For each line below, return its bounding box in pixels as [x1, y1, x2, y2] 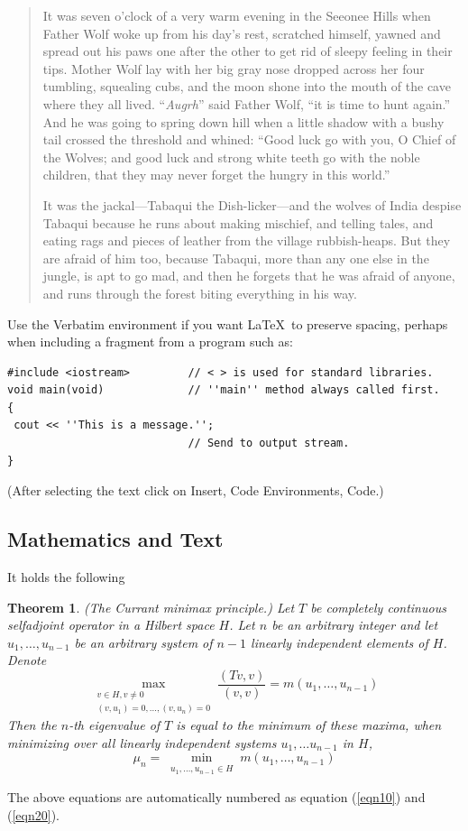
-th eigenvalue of [69, 716, 161, 734]
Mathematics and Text [7, 525, 224, 553]
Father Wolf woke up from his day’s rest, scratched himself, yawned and [42, 23, 441, 42]
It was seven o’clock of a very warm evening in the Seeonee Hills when [42, 6, 431, 24]
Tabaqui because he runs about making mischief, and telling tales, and [42, 213, 434, 232]
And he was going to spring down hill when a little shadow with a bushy [42, 112, 445, 131]
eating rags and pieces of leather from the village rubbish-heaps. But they [42, 231, 451, 250]
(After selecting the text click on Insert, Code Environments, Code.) [7, 481, 384, 500]
